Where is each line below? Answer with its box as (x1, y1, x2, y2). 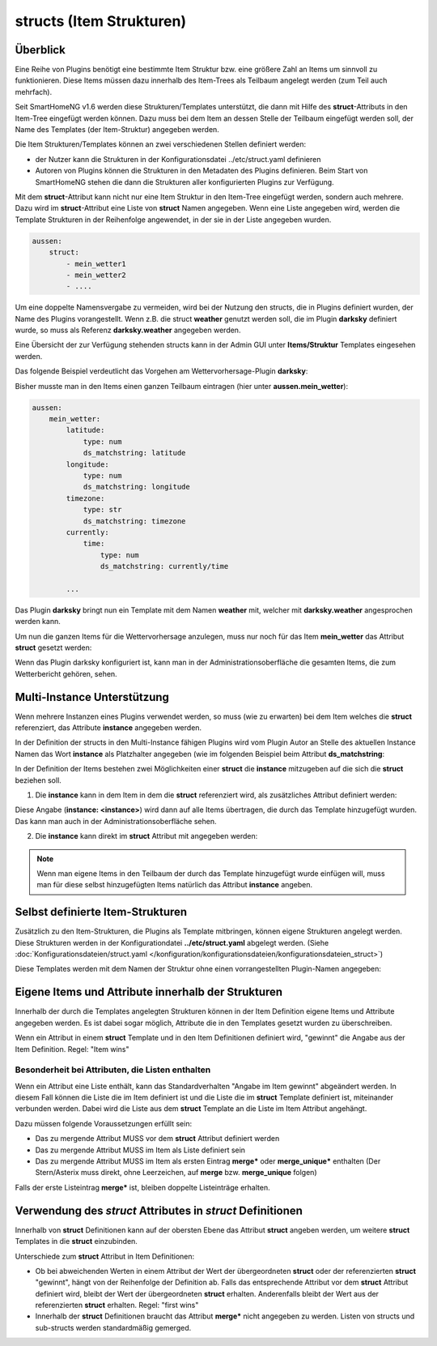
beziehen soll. (15, 775, 62, 785)
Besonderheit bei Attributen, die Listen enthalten (15, 1064, 211, 1075)
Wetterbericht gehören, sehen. (15, 669, 117, 678)
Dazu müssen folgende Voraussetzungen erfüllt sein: (15, 1118, 193, 1128)
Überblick (15, 43, 66, 57)
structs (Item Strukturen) (15, 12, 187, 30)
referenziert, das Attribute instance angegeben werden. (15, 723, 202, 733)
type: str (83, 505, 122, 515)
